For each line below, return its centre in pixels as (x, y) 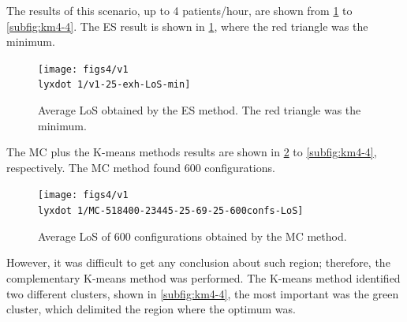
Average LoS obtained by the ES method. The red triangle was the (200, 110)
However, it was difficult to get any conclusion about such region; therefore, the (198, 262)
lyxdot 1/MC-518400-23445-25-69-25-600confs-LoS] (171, 211)
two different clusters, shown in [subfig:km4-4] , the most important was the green (203, 293)
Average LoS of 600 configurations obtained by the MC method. (192, 236)
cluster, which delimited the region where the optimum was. (151, 309)
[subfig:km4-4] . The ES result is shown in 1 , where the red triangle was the (187, 26)
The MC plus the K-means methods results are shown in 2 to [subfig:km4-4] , (192, 152)
